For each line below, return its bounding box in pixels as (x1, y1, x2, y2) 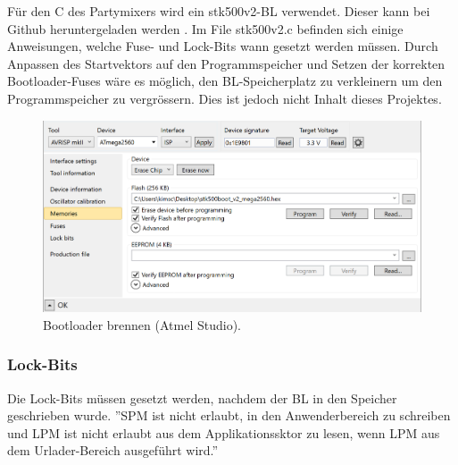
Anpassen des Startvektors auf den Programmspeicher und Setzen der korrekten (7, 54, 446, 72)
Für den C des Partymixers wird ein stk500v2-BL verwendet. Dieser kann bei (7, 2, 430, 20)
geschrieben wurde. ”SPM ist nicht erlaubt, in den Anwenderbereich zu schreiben (7, 406, 451, 425)
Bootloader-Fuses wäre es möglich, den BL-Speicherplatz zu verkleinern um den (7, 72, 443, 90)
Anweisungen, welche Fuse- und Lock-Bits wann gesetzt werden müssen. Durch (7, 37, 438, 55)
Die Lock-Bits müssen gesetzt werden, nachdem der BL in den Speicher (7, 388, 397, 407)
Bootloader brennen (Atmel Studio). (43, 315, 241, 334)
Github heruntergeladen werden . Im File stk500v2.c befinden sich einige (7, 19, 404, 38)
